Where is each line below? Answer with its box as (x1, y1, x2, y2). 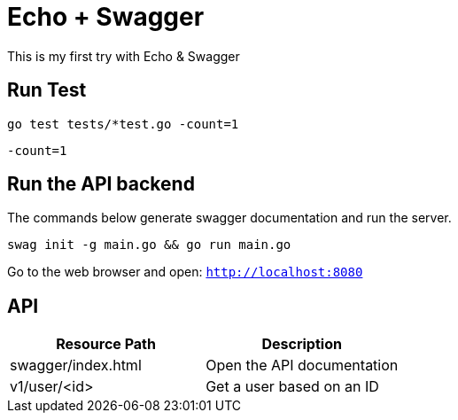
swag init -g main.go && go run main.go (7, 237, 291, 253)
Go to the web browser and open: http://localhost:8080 (7, 264, 363, 280)
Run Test (7, 79, 87, 102)
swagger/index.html (10, 356, 142, 375)
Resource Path (56, 335, 156, 354)
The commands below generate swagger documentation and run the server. (7, 210, 452, 226)
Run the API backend (7, 173, 195, 196)
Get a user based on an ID (206, 377, 379, 396)
